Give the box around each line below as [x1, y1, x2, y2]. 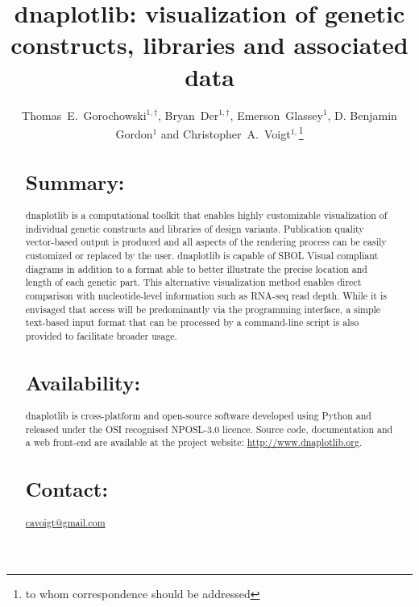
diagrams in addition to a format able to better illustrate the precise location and [25, 262, 367, 275]
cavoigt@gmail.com [25, 515, 106, 529]
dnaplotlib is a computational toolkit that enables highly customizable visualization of [25, 208, 388, 221]
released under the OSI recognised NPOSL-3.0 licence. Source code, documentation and [25, 422, 393, 436]
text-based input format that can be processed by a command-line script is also [25, 316, 359, 329]
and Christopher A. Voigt [160, 125, 291, 142]
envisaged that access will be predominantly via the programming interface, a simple [25, 302, 381, 316]
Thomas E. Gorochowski [22, 106, 147, 123]
